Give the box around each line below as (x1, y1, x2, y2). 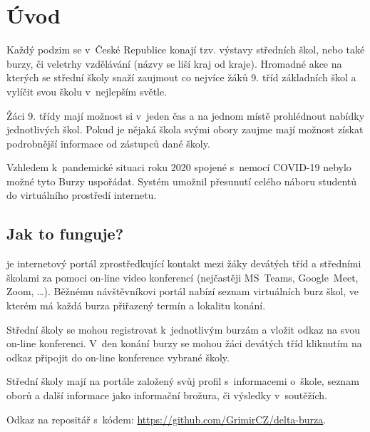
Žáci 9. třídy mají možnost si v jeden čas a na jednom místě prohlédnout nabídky (6, 108, 365, 123)
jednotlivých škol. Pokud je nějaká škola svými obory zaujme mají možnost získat (6, 122, 364, 137)
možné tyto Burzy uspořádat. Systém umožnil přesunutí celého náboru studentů (6, 173, 357, 188)
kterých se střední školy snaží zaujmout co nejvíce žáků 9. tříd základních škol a (6, 70, 356, 85)
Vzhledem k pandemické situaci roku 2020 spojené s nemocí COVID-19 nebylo (6, 160, 351, 175)
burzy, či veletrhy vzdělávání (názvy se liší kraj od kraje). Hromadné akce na (6, 56, 342, 71)
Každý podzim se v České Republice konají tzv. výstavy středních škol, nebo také (6, 42, 365, 57)
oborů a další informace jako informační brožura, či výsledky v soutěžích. (6, 388, 328, 403)
